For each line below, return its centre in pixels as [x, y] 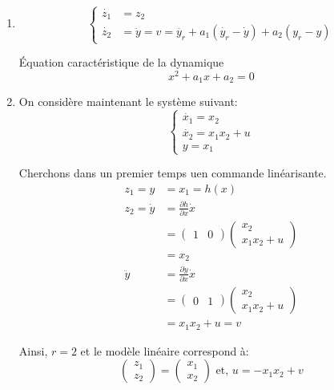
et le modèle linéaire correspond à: [165, 350]
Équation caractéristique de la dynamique [121, 62]
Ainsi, [33, 350]
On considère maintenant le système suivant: [128, 102]
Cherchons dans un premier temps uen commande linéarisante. [173, 173]
